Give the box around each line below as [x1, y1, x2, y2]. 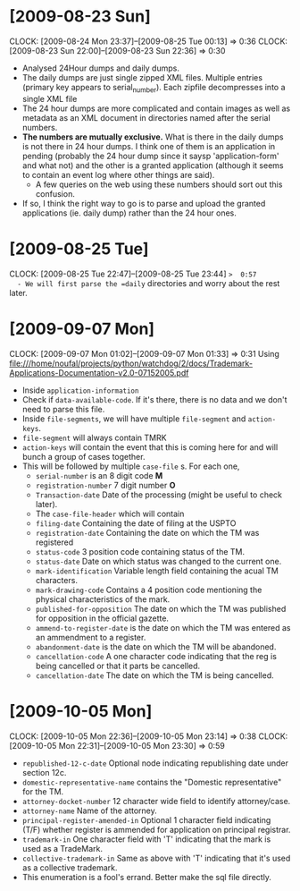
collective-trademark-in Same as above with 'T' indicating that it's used [21, 853, 291, 863]
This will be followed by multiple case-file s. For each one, [21, 461, 240, 471]
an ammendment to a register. [35, 632, 146, 642]
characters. [35, 574, 79, 585]
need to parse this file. [21, 403, 105, 414]
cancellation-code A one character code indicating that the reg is [35, 650, 277, 661]
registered [35, 537, 74, 547]
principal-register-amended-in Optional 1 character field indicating [21, 814, 271, 825]
